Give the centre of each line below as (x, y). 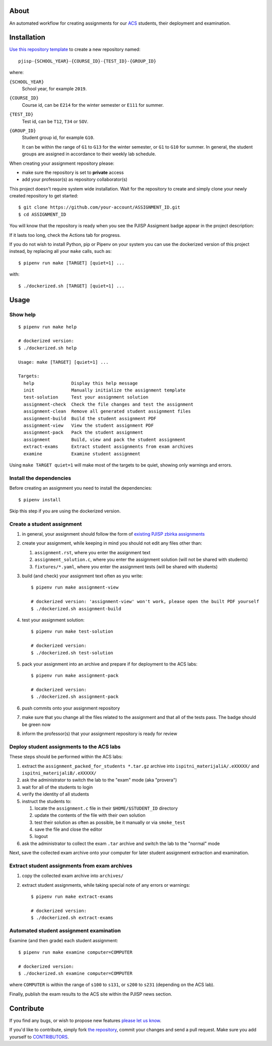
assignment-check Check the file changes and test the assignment (109, 404)
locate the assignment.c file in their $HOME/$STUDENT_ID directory (106, 808)
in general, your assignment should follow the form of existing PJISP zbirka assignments (113, 534)
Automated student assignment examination (65, 931)
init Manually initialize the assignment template (105, 390)
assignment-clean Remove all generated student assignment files (107, 411)
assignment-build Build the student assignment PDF (90, 418)
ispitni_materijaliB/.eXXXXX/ (59, 773)
